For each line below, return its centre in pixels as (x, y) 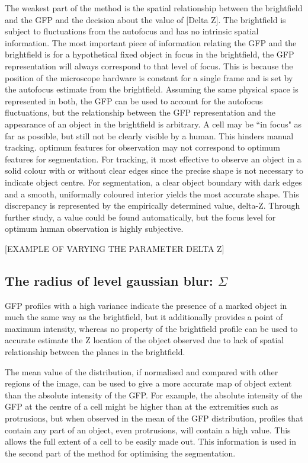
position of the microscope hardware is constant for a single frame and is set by (149, 77)
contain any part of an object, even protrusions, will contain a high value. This (148, 430)
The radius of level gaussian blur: (109, 280)
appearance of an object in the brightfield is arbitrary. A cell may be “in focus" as (153, 124)
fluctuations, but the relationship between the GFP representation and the (140, 112)
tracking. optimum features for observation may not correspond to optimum (142, 147)
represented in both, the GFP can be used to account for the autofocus (134, 100)
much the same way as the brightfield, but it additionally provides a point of (144, 317)
